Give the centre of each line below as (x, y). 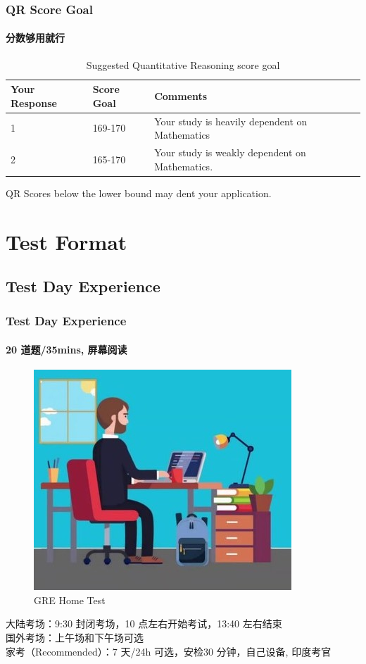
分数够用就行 (35, 38)
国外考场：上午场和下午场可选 (75, 637)
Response (34, 102)
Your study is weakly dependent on (230, 152)
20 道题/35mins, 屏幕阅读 (67, 349)
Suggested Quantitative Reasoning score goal (183, 64)
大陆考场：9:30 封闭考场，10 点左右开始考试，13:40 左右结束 (144, 624)
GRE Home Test (70, 600)
